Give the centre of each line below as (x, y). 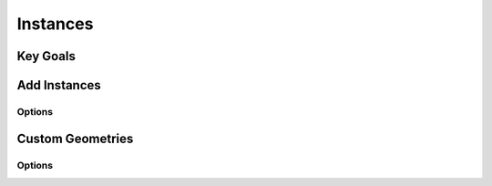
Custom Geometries (75, 138)
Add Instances (59, 85)
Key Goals (46, 56)
